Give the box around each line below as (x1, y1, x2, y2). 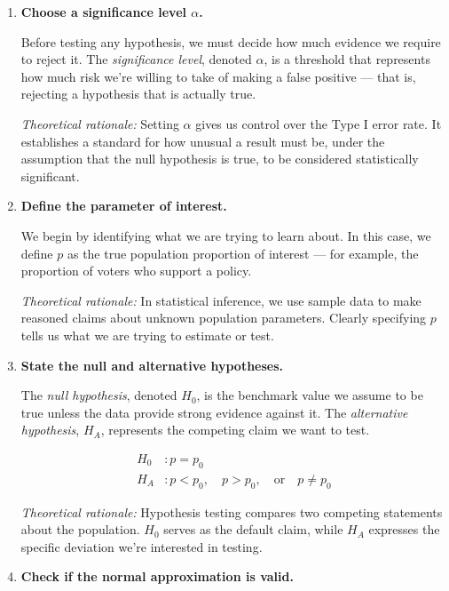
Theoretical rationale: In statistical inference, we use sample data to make (20, 291, 421, 309)
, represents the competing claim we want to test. (100, 420, 370, 439)
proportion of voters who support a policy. (20, 261, 252, 280)
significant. (20, 166, 80, 185)
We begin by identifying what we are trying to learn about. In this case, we (20, 226, 431, 244)
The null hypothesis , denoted (20, 386, 177, 404)
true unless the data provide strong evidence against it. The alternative (20, 403, 408, 421)
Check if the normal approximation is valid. (20, 567, 294, 586)
